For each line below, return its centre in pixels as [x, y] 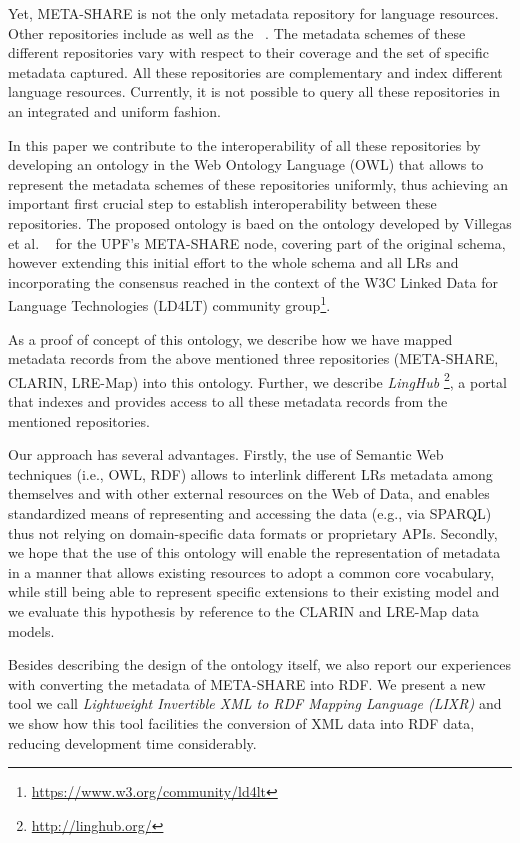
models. [31, 630]
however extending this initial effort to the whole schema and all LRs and [233, 262]
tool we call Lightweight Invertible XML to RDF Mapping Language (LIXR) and [255, 703]
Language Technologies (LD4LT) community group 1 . [169, 303]
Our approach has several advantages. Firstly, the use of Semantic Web [226, 454]
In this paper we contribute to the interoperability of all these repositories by [244, 144]
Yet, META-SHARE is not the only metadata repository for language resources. [253, 13]
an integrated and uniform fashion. [114, 110]
